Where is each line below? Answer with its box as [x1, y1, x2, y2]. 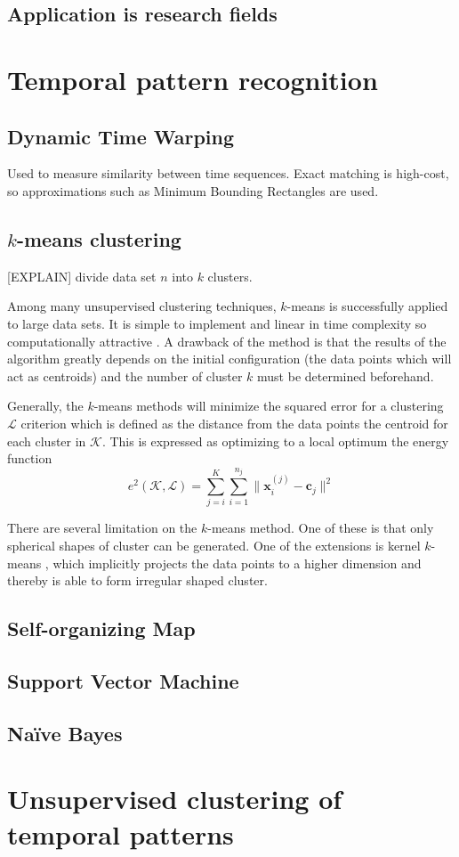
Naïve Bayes [7, 719, 123, 747]
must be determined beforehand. [257, 366, 434, 385]
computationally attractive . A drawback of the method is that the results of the [7, 331, 447, 350]
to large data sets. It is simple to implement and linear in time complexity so [7, 314, 427, 332]
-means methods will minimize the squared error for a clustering [93, 396, 444, 415]
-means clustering [16, 224, 181, 252]
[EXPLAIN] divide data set [7, 266, 157, 285]
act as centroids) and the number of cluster [7, 366, 243, 385]
